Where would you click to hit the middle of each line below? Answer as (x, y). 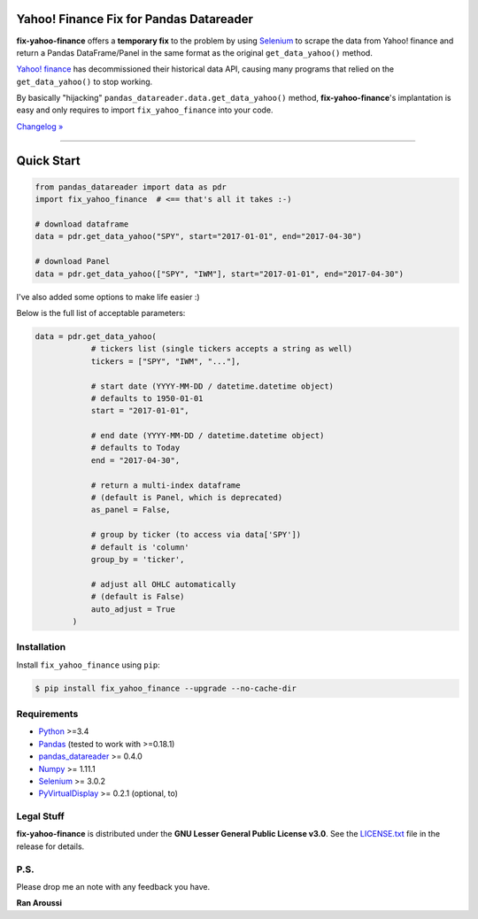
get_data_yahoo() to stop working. (85, 81)
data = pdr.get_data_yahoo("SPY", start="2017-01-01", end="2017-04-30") (198, 236)
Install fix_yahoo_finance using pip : (89, 665)
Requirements (47, 714)
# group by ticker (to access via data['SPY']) (196, 535)
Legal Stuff (41, 816)
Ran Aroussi (39, 903)
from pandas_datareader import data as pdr (131, 187)
